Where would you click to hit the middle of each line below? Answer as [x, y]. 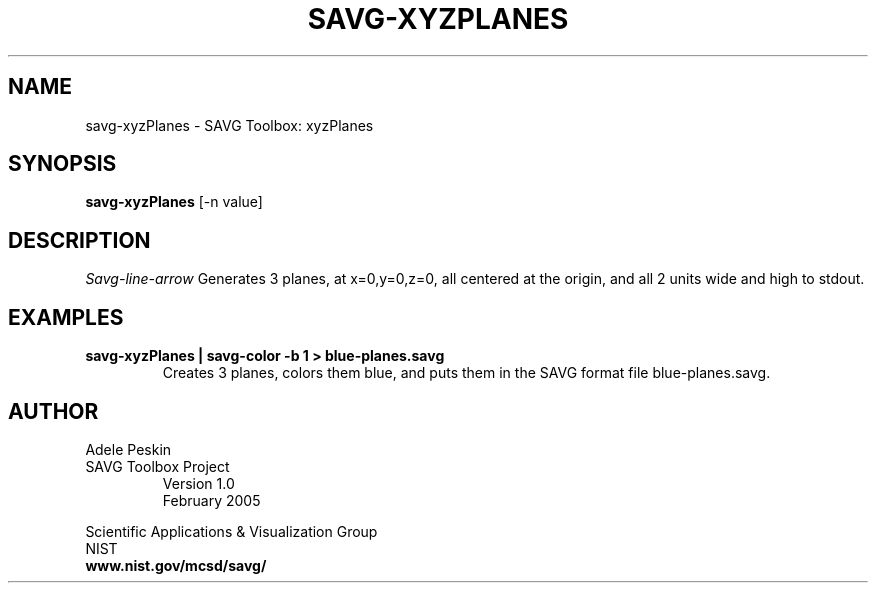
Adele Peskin [128, 449]
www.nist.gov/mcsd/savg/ [176, 565]
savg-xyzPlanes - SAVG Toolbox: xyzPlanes [229, 125]
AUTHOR [53, 411]
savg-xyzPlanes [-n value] [174, 202]
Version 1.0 [198, 483]
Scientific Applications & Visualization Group [231, 531]
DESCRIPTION [79, 240]
